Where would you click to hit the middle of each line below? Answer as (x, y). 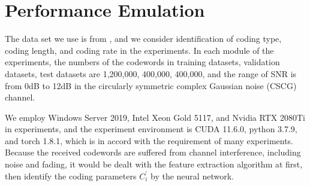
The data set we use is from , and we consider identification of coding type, (143, 39)
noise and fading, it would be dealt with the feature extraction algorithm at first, (154, 164)
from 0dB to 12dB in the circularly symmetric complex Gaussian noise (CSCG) (151, 85)
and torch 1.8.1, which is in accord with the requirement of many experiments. (149, 140)
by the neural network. (192, 176)
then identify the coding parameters (71, 176)
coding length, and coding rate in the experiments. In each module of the (139, 50)
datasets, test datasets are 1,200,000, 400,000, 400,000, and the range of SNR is (151, 73)
